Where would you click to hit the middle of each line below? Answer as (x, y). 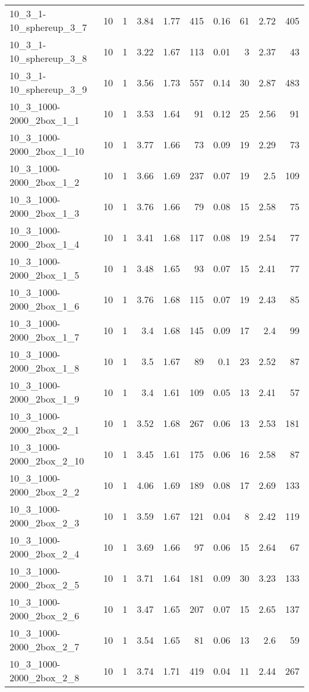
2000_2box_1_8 (45, 368)
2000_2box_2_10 (47, 461)
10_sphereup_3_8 (48, 58)
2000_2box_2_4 (45, 554)
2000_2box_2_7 (45, 646)
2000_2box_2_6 (45, 615)
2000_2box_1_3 (45, 213)
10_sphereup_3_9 (48, 89)
